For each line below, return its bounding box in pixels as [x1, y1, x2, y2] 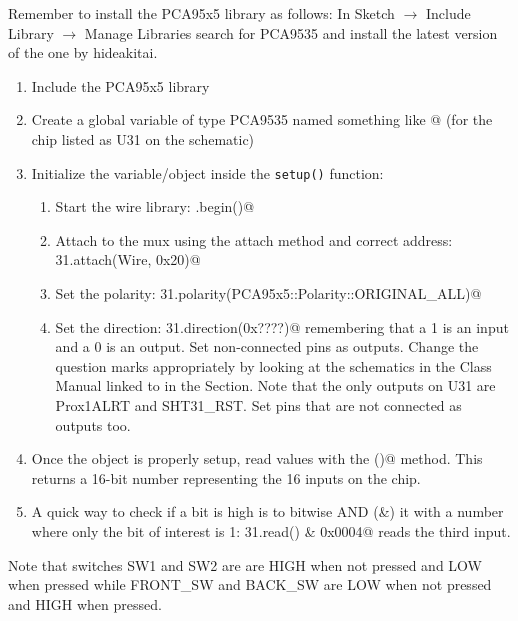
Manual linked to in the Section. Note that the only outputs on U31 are [55, 375, 496, 396]
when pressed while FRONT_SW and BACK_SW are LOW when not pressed [8, 574, 492, 595]
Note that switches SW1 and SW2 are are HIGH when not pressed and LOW [8, 554, 482, 575]
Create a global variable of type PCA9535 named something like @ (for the [31, 109, 493, 130]
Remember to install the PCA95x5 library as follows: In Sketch [8, 3, 395, 23]
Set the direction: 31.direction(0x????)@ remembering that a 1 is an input [55, 316, 509, 337]
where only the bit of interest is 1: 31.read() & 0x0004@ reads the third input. [31, 520, 511, 541]
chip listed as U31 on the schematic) [31, 128, 255, 149]
